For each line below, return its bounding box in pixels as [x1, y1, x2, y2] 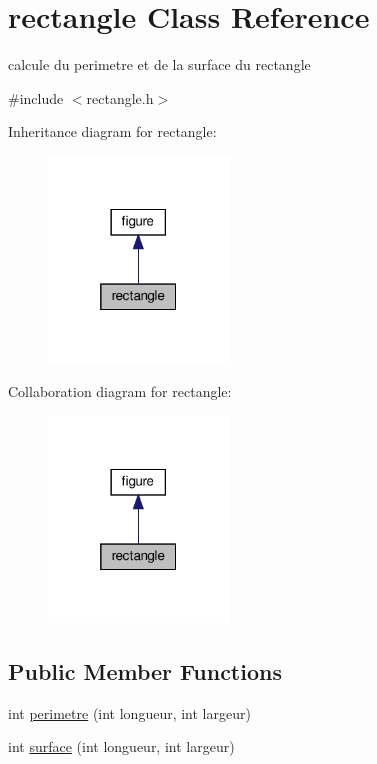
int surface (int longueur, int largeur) [8, 736, 235, 757]
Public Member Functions [8, 656, 282, 687]
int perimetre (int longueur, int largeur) [8, 702, 251, 723]
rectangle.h [86, 87, 154, 108]
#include [8, 87, 64, 108]
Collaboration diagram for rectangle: [8, 381, 232, 401]
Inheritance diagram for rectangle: [8, 121, 217, 142]
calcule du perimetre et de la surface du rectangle [8, 54, 311, 75]
